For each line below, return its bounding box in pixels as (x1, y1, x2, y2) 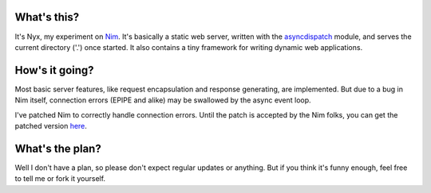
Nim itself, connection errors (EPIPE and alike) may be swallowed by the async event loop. (14, 95, 311, 105)
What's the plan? (14, 141, 101, 155)
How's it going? (14, 64, 95, 77)
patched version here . (14, 121, 88, 130)
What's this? (14, 10, 80, 24)
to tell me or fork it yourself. (14, 174, 106, 183)
